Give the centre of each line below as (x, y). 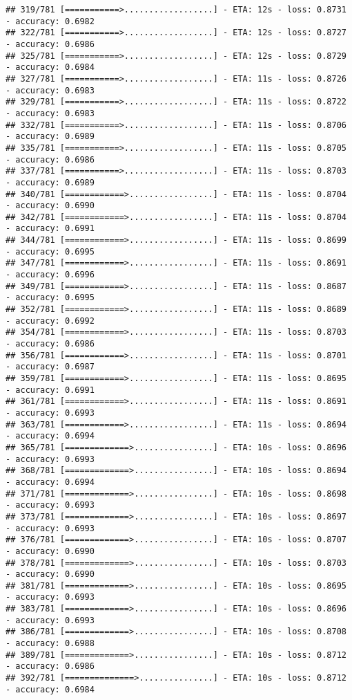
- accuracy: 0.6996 (50, 275)
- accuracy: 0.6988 (50, 644)
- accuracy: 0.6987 (50, 367)
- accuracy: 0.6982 (50, 21)
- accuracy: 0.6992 (50, 321)
